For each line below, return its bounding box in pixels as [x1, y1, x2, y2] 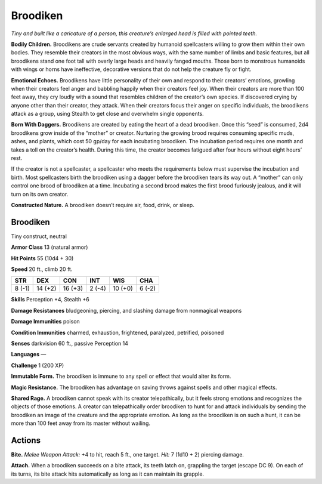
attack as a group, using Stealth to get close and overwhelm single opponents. [11, 110, 204, 118]
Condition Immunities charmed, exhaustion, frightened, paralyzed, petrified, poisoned [11, 329, 224, 336]
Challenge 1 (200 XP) [11, 362, 64, 369]
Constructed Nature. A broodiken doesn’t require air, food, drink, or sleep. [11, 201, 195, 208]
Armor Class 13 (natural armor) [11, 243, 88, 251]
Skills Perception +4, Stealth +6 [11, 296, 89, 303]
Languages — [11, 351, 47, 358]
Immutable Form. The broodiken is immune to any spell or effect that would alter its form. [11, 373, 231, 380]
